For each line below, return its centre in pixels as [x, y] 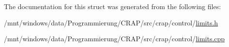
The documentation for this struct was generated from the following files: [113, 6]
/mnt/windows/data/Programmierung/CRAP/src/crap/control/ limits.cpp [114, 39]
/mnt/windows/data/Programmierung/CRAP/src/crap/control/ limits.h [111, 22]
